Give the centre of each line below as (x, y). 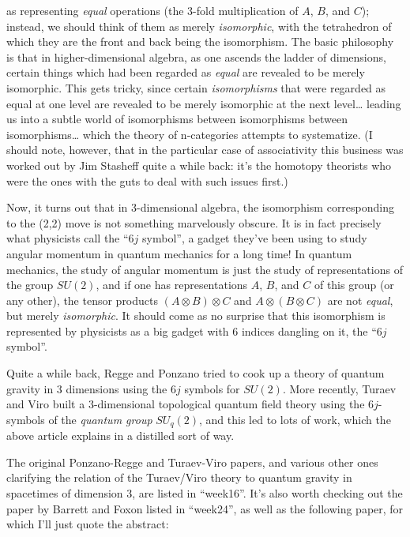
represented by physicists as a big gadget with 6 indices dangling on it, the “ (192, 330)
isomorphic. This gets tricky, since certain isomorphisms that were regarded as (196, 87)
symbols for (212, 388)
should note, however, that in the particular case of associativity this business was (205, 150)
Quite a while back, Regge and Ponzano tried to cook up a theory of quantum (196, 373)
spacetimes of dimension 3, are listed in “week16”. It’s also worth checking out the (205, 493)
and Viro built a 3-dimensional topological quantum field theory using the (186, 404)
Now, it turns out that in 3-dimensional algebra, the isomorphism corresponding (201, 207)
